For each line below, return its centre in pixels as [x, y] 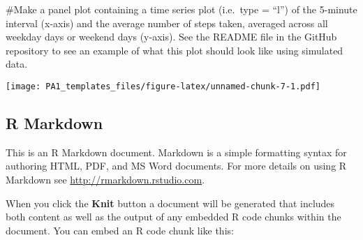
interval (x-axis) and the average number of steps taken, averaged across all [167, 23]
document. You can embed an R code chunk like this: [120, 230]
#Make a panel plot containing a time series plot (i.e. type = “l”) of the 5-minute [181, 9]
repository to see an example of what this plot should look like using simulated [175, 50]
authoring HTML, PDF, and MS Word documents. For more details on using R [176, 166]
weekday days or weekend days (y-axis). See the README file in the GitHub [171, 37]
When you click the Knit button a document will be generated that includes [170, 203]
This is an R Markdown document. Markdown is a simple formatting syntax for [176, 152]
